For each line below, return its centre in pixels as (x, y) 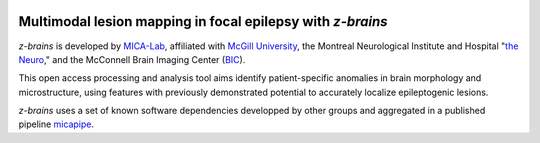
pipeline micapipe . (56, 124)
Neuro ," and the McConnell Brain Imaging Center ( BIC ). (132, 59)
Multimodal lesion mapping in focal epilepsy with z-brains (203, 21)
